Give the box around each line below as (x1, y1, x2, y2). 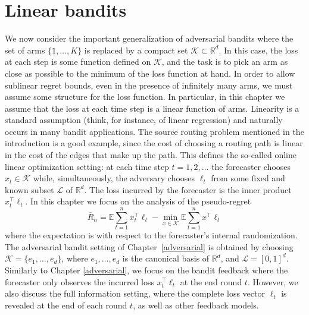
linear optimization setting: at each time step (5, 160, 169, 172)
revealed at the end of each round (5, 298, 127, 311)
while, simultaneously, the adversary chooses (33, 172, 195, 184)
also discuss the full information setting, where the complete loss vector (5, 287, 265, 300)
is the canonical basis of (122, 252, 210, 264)
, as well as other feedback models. (133, 298, 259, 311)
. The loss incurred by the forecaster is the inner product (84, 183, 292, 196)
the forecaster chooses (211, 160, 291, 172)
